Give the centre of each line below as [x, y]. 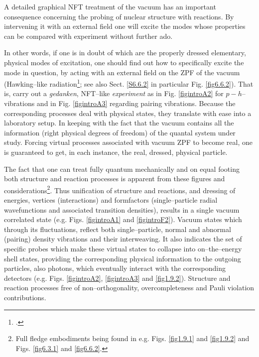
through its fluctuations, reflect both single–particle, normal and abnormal [118, 229]
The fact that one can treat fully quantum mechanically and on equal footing [122, 169]
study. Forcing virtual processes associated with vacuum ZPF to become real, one [128, 142]
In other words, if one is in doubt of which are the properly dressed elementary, [125, 53]
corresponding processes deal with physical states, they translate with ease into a [128, 113]
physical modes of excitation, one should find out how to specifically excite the [124, 62]
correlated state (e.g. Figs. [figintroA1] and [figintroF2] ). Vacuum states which [123, 219]
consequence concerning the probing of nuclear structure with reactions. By [119, 16]
